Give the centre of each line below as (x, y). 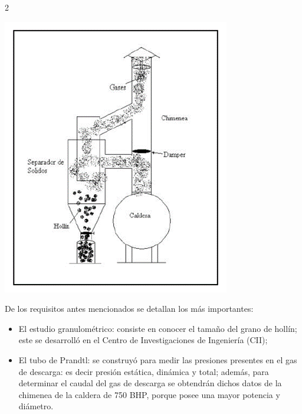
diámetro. (36, 406)
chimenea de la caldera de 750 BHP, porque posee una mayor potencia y (149, 394)
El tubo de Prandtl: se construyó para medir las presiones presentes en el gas (158, 359)
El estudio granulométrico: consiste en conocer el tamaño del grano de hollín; (158, 328)
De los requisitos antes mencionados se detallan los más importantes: (129, 309)
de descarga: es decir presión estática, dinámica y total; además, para (144, 371)
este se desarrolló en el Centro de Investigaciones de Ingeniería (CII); (143, 340)
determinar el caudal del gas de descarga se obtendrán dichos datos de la (150, 383)
